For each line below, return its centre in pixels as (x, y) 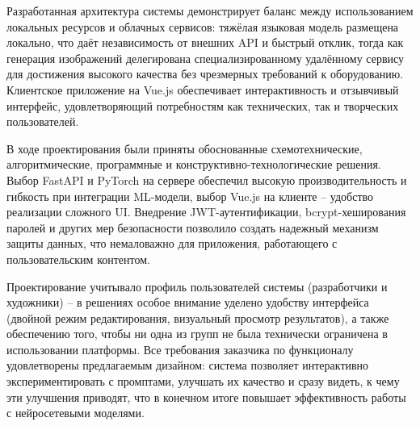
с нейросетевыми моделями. (76, 413)
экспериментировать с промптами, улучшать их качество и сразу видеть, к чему (203, 381)
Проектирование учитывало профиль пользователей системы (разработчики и (197, 286)
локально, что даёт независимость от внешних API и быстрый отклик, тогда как (205, 42)
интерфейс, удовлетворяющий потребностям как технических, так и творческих (203, 105)
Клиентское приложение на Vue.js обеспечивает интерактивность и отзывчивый (203, 89)
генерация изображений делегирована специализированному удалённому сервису (206, 58)
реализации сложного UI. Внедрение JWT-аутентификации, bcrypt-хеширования (206, 212)
